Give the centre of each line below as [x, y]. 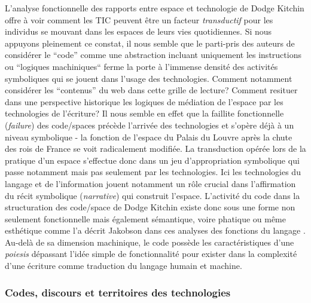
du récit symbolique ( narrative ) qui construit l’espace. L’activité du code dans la [153, 195]
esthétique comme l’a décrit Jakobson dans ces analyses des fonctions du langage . [155, 230]
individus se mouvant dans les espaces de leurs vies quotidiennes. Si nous [138, 31]
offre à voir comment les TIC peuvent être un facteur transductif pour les [139, 19]
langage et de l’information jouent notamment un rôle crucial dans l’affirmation [150, 183]
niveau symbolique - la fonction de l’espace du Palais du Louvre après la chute [149, 137]
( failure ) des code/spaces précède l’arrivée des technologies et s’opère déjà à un [150, 125]
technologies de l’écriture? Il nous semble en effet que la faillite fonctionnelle [144, 113]
